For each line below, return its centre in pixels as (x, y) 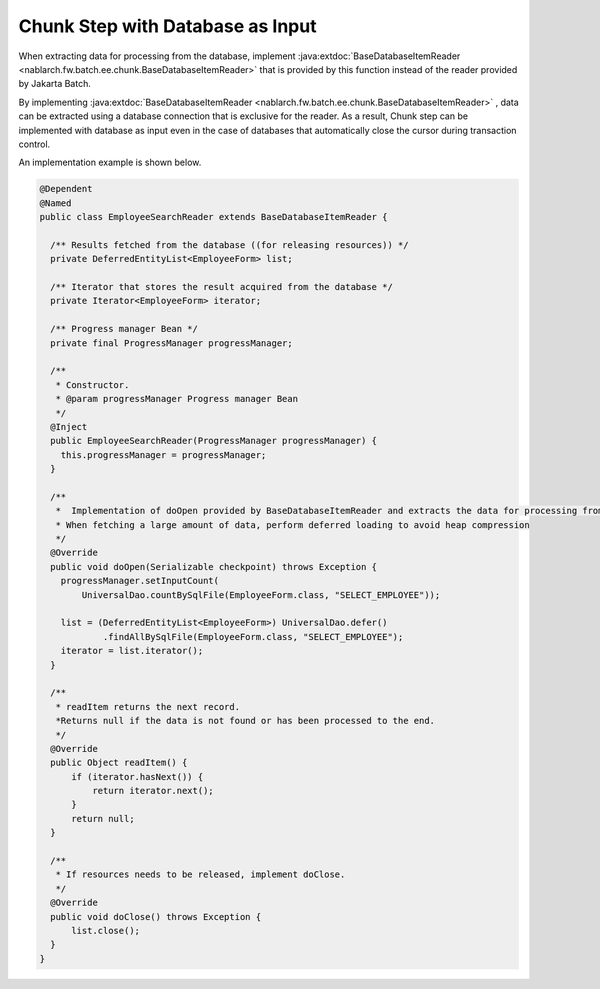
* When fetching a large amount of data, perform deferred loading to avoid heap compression (292, 524)
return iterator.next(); (152, 791)
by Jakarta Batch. (55, 84)
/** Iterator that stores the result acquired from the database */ (222, 286)
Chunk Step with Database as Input (167, 26)
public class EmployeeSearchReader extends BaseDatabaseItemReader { (213, 217)
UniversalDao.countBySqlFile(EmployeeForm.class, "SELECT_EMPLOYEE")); (261, 594)
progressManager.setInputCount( (140, 581)
